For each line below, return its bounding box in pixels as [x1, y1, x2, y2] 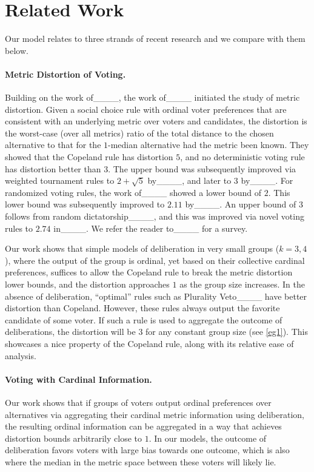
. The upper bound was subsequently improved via [108, 162, 296, 175]
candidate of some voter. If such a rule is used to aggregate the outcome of [5, 313, 282, 326]
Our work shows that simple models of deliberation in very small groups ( [5, 242, 279, 255]
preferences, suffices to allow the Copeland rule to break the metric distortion [5, 266, 293, 278]
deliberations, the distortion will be [5, 325, 136, 338]
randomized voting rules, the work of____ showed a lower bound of [5, 186, 262, 198]
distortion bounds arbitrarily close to [5, 431, 142, 444]
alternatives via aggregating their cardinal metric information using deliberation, [5, 408, 304, 420]
